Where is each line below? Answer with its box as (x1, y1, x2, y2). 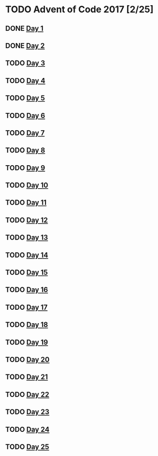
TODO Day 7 (5, 128, 45, 137)
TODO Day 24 (5, 425, 50, 434)
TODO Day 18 (5, 321, 49, 329)
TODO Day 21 (5, 373, 48, 382)
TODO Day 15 (5, 268, 48, 277)
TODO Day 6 (5, 111, 46, 120)
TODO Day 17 (5, 303, 48, 311)
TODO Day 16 (5, 286, 49, 294)
